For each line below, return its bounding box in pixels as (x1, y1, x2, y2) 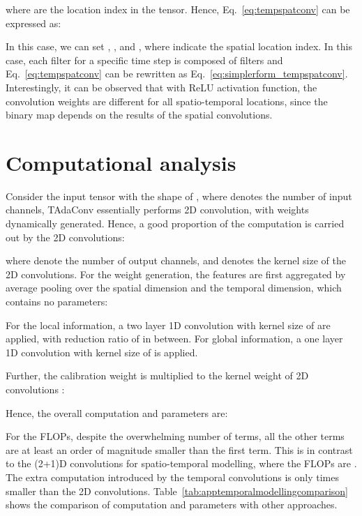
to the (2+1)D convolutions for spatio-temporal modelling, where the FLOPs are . (6, 456, 357, 471)
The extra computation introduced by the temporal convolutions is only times (6, 469, 339, 484)
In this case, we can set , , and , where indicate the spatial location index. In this (6, 39, 352, 54)
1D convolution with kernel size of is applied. (6, 344, 198, 359)
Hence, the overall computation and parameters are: (6, 405, 228, 420)
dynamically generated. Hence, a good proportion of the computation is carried (6, 216, 345, 231)
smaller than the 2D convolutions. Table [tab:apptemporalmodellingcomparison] (6, 483, 349, 498)
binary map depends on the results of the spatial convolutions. (6, 107, 273, 122)
